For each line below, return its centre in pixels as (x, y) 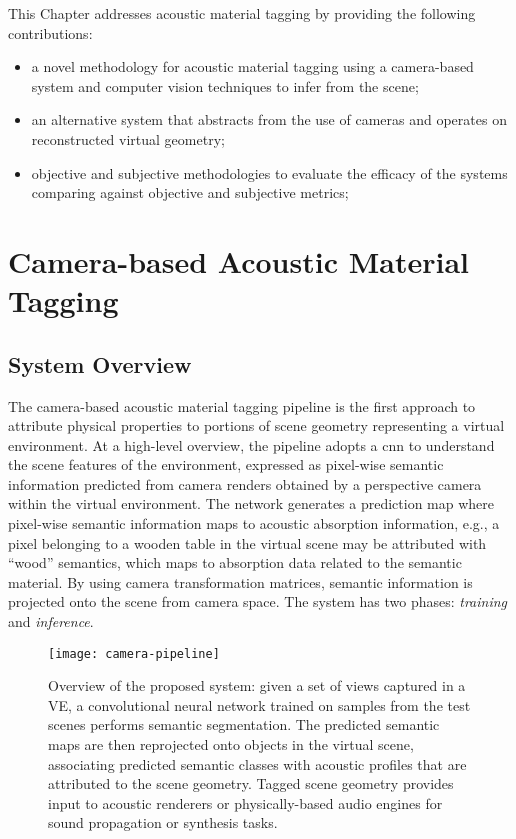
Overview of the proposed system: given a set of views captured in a (257, 685)
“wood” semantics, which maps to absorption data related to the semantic (235, 562)
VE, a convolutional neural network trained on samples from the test (259, 704)
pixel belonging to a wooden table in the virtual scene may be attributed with (247, 542)
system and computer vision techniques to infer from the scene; (225, 85)
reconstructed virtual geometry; (128, 138)
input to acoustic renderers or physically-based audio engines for (245, 802)
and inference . (51, 621)
